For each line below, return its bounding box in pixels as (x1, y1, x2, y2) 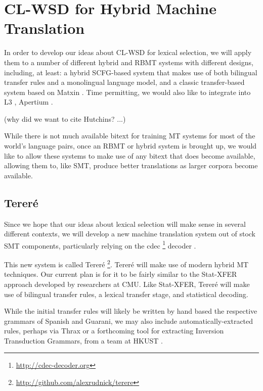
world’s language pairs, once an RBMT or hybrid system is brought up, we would (4, 140, 257, 151)
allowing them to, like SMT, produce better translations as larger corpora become (4, 160, 258, 171)
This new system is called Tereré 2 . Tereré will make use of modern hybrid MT (4, 258, 249, 269)
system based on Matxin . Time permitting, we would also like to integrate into (4, 86, 251, 97)
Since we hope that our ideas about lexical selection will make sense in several (4, 218, 246, 229)
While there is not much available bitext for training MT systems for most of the (4, 130, 255, 141)
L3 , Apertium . (4, 96, 53, 107)
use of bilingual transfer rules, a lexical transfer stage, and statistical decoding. (4, 288, 248, 299)
